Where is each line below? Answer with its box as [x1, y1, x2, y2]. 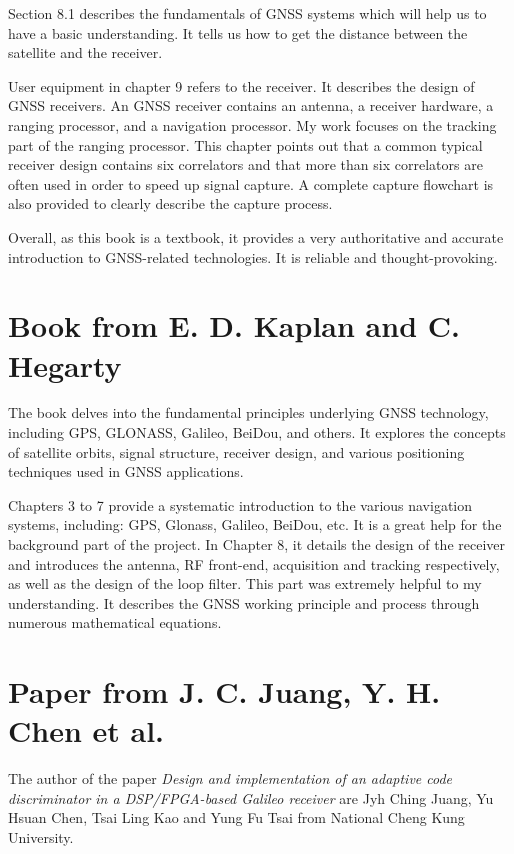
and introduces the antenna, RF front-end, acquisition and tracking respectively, [8, 553, 500, 574]
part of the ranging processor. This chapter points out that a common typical [8, 134, 483, 155]
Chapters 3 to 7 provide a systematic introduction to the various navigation [8, 494, 473, 515]
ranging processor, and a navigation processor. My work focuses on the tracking [8, 114, 497, 135]
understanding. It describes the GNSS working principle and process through [8, 592, 480, 613]
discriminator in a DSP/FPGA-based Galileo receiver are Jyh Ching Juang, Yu [8, 787, 494, 808]
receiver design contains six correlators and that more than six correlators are [8, 154, 483, 175]
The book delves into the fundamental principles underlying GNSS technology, [8, 402, 489, 423]
